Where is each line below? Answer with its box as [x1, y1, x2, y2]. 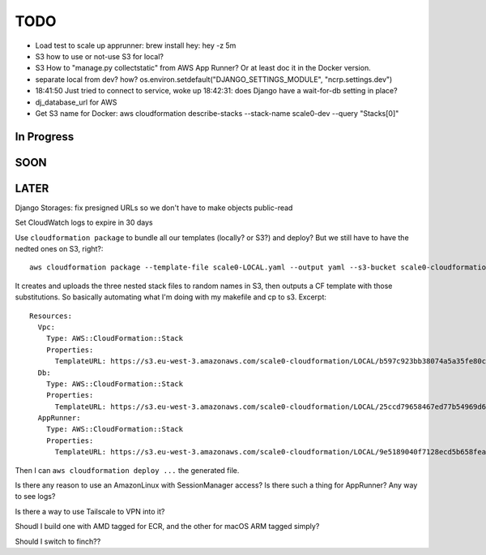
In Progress [15, 130, 75, 144]
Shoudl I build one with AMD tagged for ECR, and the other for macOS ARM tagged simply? [15, 522, 320, 531]
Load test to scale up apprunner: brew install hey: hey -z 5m [35, 41, 237, 50]
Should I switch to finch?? [15, 536, 101, 546]
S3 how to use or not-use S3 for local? [35, 51, 164, 61]
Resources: [29, 311, 73, 321]
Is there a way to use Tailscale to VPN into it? [15, 506, 165, 516]
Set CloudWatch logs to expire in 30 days [15, 217, 153, 227]
